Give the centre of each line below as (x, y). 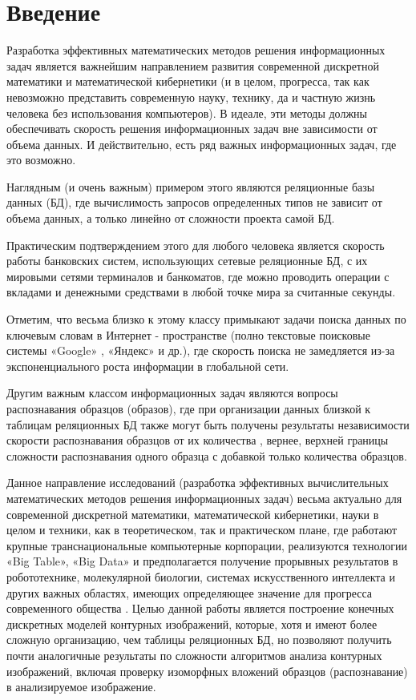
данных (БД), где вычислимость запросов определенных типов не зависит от (194, 202)
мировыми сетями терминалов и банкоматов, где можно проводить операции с (198, 276)
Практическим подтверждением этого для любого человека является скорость (196, 245)
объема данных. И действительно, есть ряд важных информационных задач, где (202, 144)
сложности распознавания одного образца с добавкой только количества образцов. (207, 455)
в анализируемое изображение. (81, 687)
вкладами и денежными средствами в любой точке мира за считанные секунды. (201, 292)
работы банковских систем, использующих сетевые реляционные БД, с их (187, 261)
